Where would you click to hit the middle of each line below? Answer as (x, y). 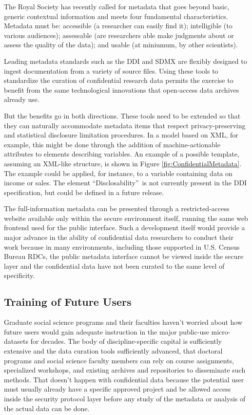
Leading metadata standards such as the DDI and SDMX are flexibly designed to (126, 61)
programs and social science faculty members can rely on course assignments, (119, 360)
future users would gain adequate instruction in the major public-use (107, 331)
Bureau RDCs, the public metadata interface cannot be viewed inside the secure (124, 256)
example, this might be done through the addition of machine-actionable (112, 144)
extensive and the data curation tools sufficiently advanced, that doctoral (113, 351)
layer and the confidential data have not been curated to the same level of (114, 266)
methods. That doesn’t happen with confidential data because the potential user (124, 379)
